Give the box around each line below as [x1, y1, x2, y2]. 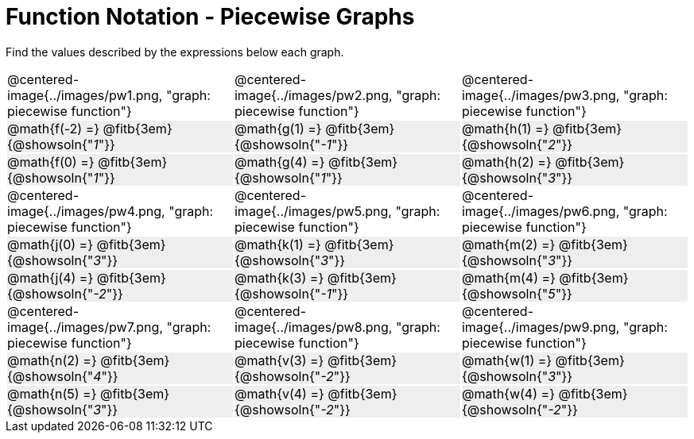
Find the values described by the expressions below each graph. [6, 44, 344, 59]
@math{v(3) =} [234, 352, 324, 368]
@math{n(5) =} [7, 385, 97, 402]
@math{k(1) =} [234, 236, 321, 252]
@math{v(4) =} [234, 385, 324, 402]
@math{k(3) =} [234, 269, 324, 286]
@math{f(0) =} [7, 153, 95, 170]
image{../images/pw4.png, [7, 202, 165, 219]
